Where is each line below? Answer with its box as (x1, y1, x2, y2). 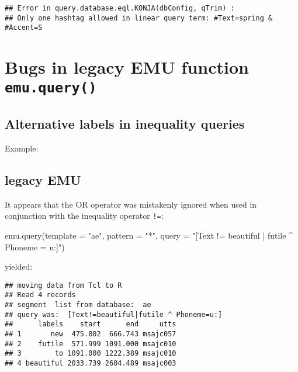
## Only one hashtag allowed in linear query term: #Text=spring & (5, 13, 273, 22)
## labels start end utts (5, 320, 176, 329)
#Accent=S (5, 23, 43, 32)
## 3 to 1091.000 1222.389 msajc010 (5, 349, 176, 358)
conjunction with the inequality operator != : (5, 209, 164, 222)
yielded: (5, 260, 33, 273)
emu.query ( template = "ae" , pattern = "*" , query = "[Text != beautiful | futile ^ (5, 229, 293, 241)
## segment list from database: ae (5, 301, 151, 309)
